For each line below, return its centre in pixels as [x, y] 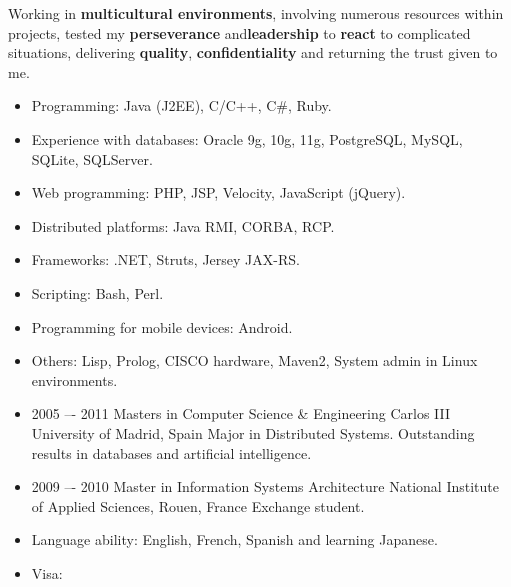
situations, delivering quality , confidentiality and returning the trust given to [253, 52]
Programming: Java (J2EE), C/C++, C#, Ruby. [181, 105]
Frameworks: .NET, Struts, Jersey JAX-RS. [165, 259]
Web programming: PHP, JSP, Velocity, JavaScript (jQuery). [218, 192]
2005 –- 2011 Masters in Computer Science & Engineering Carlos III [241, 413]
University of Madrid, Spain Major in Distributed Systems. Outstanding [253, 432]
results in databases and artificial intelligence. [171, 452]
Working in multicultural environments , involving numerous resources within [256, 13]
